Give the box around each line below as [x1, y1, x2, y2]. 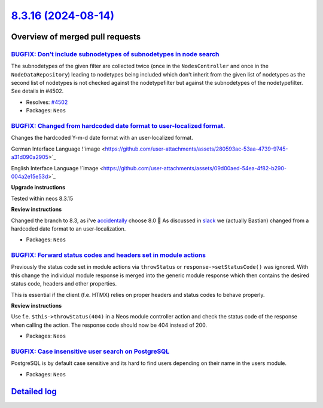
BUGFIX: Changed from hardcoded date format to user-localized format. [11, 122, 226, 130]
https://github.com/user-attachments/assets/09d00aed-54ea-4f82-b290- [103, 164, 287, 171]
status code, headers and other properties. [11, 280, 117, 287]
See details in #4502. [11, 87, 64, 95]
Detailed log [11, 386, 57, 397]
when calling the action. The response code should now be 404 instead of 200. [11, 321, 208, 329]
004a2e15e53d [11, 173, 48, 180]
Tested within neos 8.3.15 [11, 195, 74, 202]
